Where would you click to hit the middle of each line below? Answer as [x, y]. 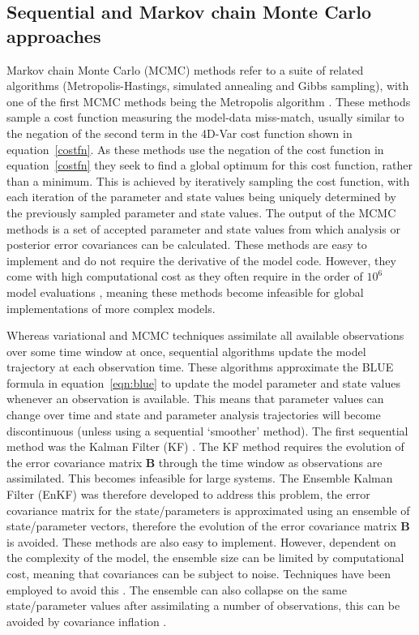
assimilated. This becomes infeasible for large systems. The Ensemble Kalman [200, 478]
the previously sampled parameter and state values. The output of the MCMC [201, 212]
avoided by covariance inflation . [87, 621]
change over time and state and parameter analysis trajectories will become [194, 415]
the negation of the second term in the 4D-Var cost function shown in [180, 133]
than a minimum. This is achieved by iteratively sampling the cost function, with [208, 180]
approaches [54, 35]
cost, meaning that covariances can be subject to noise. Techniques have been [199, 573]
